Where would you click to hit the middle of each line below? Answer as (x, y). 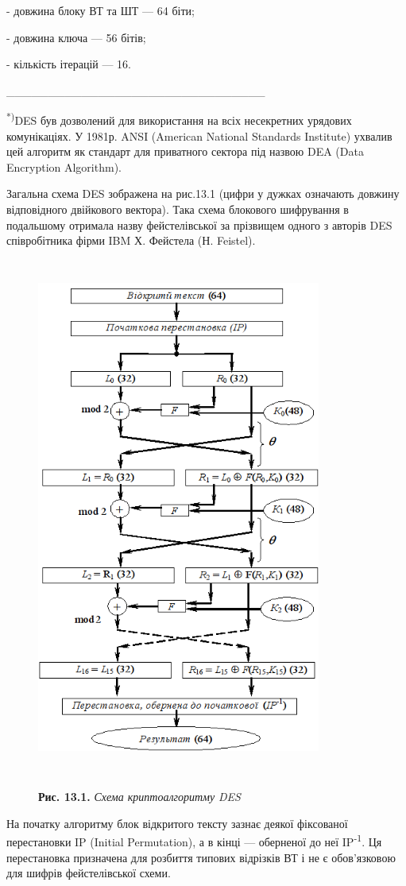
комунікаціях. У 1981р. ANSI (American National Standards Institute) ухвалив (199, 135)
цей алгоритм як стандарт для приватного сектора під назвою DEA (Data (185, 151)
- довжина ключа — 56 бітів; (76, 37)
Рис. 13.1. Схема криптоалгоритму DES (139, 797)
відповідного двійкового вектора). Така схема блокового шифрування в (178, 209)
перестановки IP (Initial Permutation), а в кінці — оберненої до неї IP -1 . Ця (194, 841)
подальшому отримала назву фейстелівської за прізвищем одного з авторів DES (199, 224)
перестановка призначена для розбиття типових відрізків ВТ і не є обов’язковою (201, 857)
